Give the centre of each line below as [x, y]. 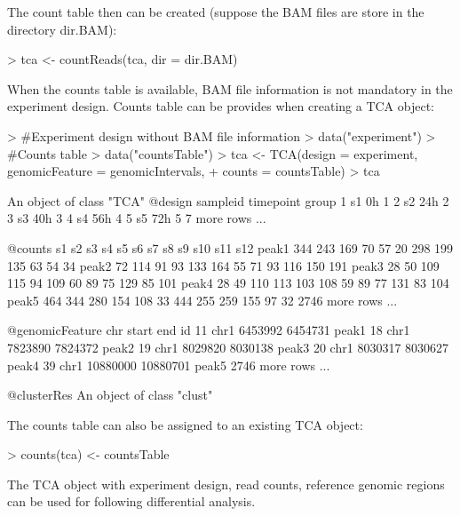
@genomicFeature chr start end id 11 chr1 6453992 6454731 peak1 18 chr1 [209, 330]
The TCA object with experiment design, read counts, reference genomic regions [226, 484]
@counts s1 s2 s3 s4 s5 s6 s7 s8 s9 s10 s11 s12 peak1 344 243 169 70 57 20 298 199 [230, 247]
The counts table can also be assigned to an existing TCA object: [185, 424]
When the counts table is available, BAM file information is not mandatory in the [230, 88]
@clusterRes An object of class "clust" [110, 395]
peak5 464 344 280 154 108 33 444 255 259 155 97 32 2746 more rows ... [202, 300]
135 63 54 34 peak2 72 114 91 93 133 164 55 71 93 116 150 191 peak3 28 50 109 [223, 265]
